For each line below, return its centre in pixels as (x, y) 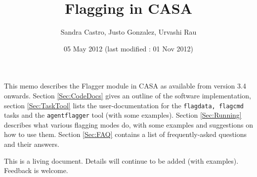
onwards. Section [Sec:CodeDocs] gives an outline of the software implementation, (128, 95)
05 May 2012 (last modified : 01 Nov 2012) (128, 48)
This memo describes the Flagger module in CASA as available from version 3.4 (125, 86)
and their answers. (32, 144)
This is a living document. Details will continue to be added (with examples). (121, 160)
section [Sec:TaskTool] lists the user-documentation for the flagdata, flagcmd (124, 105)
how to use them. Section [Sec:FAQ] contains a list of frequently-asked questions (126, 134)
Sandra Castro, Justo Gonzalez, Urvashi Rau (128, 32)
